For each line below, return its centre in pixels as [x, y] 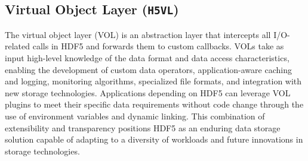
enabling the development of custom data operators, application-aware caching [148, 69]
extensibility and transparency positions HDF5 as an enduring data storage [143, 127]
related [18, 46]
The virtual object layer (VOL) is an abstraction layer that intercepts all [138, 34]
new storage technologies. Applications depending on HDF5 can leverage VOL [148, 92]
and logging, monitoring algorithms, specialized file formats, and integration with [153, 81]
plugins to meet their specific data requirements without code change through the [154, 104]
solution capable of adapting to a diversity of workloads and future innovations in [154, 139]
